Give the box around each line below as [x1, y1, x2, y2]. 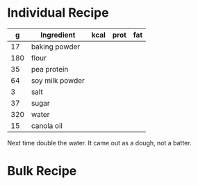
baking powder [31, 42, 81, 51]
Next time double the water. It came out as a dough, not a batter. [7, 138, 192, 147]
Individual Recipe [7, 5, 109, 21]
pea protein [31, 64, 69, 74]
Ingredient [40, 30, 76, 40]
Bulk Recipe [7, 163, 77, 179]
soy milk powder [31, 75, 85, 85]
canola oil [31, 120, 63, 130]
